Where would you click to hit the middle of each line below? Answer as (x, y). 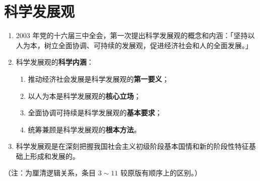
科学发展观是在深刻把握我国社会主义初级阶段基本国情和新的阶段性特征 (132, 146)
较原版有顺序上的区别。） (161, 173)
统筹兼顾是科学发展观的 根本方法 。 (84, 129)
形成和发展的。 (55, 156)
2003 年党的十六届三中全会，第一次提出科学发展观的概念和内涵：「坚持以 (135, 35)
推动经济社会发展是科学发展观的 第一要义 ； (99, 78)
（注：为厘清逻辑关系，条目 (50, 173)
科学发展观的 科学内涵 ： (55, 62)
